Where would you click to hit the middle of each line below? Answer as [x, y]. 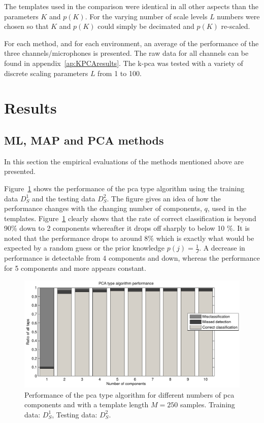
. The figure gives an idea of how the [164, 198]
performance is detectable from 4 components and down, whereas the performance [132, 258]
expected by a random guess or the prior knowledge [85, 248]
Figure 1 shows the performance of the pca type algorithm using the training [124, 188]
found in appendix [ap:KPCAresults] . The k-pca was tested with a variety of [124, 63]
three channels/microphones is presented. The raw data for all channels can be [126, 53]
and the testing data [63, 198]
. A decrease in [222, 248]
